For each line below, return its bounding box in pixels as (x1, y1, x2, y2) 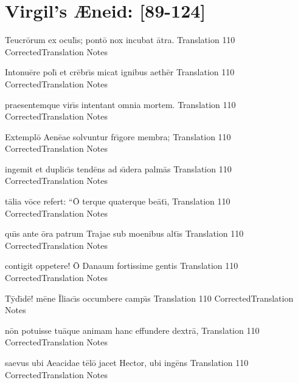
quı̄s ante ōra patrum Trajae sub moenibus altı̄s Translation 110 (5, 227, 244, 240)
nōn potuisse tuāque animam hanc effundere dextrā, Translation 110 (5, 324, 260, 336)
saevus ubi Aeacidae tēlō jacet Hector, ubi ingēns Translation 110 (5, 356, 249, 368)
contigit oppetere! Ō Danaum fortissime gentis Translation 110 (5, 259, 238, 272)
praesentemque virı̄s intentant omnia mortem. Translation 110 (5, 98, 236, 110)
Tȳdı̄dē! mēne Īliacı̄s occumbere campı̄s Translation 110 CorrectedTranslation (5, 291, 294, 304)
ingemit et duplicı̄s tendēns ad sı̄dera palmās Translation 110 (5, 162, 232, 175)
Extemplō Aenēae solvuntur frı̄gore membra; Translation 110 (5, 130, 231, 143)
